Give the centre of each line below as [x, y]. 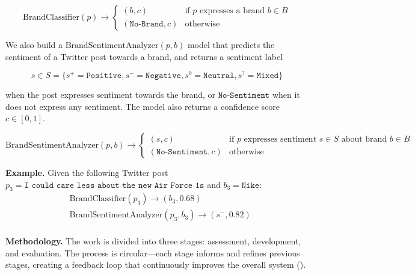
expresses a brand [232, 11]
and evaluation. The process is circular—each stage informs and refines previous [153, 252]
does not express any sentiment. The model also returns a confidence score [143, 106]
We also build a [34, 44]
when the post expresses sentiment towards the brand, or [111, 95]
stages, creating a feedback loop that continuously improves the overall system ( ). [156, 264]
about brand [364, 139]
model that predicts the [231, 44]
